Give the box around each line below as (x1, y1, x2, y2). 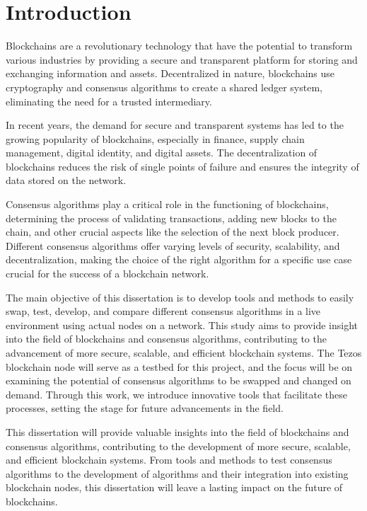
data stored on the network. (6, 173, 127, 188)
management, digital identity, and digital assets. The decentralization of (6, 145, 318, 160)
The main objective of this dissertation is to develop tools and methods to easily (6, 289, 354, 304)
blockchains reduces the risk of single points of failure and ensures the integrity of (6, 159, 359, 173)
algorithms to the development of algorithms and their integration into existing (6, 466, 349, 481)
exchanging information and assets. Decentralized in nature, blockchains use (6, 66, 335, 81)
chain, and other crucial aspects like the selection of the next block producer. (6, 224, 339, 239)
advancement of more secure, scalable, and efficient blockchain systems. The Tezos (6, 345, 362, 360)
